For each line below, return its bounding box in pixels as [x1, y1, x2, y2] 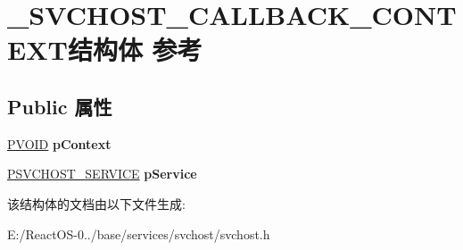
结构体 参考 [67, 31, 203, 68]
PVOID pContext [7, 134, 112, 153]
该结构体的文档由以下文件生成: [7, 194, 186, 212]
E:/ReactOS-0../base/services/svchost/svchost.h [7, 224, 270, 243]
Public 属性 [7, 92, 112, 120]
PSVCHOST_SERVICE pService [7, 164, 197, 183]
